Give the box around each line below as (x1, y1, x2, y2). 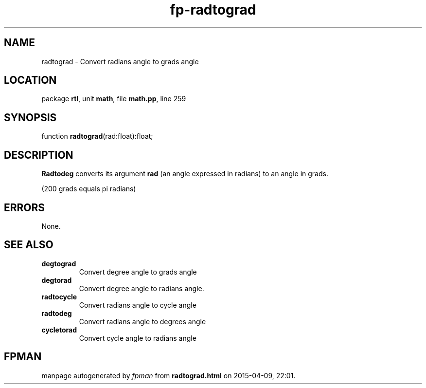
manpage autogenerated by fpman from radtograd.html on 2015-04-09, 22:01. (41, 371, 296, 380)
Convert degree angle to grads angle (79, 267, 197, 276)
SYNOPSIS (4, 111, 57, 124)
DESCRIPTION (4, 148, 73, 161)
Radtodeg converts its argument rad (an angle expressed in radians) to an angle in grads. (41, 169, 328, 178)
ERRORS (4, 201, 45, 214)
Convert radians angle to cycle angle (79, 300, 196, 309)
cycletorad (41, 325, 77, 334)
